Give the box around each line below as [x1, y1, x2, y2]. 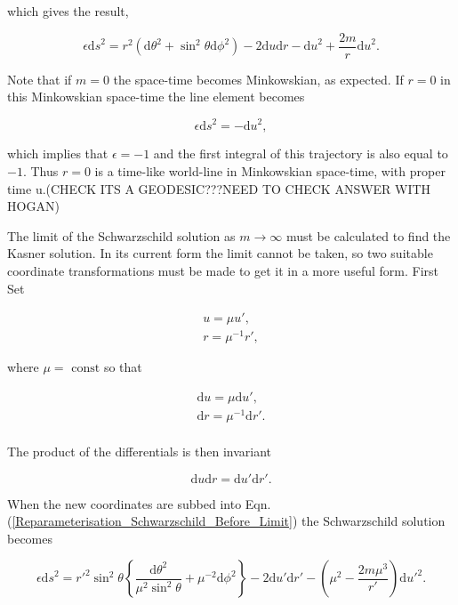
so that [103, 358, 142, 376]
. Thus [22, 161, 59, 180]
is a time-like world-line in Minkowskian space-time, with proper [94, 161, 446, 180]
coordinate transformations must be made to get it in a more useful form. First [7, 261, 438, 279]
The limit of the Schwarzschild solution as [7, 226, 236, 245]
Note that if [7, 69, 72, 88]
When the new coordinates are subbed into [7, 494, 242, 512]
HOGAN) [7, 197, 60, 215]
